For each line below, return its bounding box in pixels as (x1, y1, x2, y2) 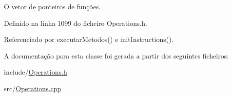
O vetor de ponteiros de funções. (4, 1, 101, 11)
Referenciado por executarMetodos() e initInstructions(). (4, 34, 174, 44)
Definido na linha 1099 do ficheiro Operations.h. (4, 18, 148, 28)
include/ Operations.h (4, 67, 67, 77)
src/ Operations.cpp (4, 83, 61, 93)
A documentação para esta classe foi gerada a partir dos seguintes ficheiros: (4, 50, 229, 60)
